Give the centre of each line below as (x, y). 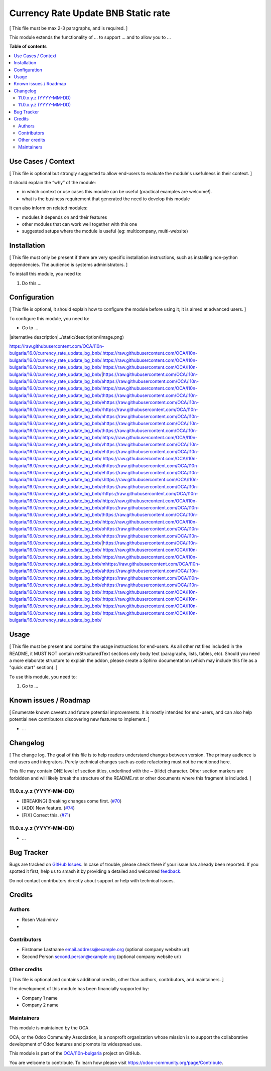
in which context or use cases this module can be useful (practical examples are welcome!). (117, 192)
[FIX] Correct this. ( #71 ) (46, 815)
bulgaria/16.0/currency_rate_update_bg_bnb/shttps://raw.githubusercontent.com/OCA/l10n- (104, 480)
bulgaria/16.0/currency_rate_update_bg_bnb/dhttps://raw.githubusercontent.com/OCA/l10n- (104, 465)
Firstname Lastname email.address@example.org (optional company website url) (106, 950)
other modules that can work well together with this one (80, 224)
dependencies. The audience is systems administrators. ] (69, 264)
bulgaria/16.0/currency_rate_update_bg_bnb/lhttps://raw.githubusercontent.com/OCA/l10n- (103, 388)
